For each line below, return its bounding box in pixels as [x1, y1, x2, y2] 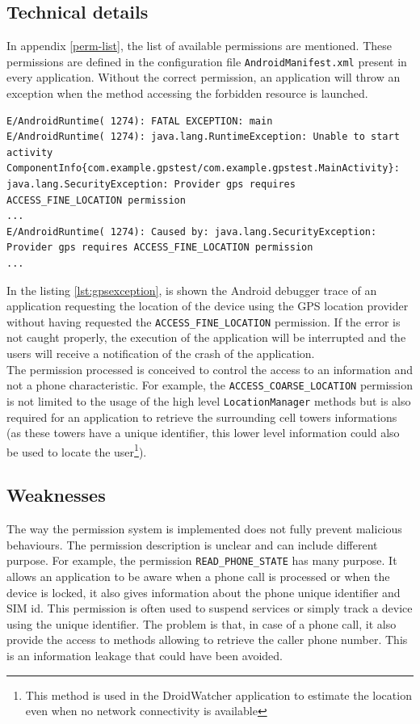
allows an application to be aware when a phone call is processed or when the [6, 568, 390, 584]
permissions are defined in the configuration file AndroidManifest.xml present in [6, 53, 407, 69]
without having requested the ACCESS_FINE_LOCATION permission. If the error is [6, 313, 401, 330]
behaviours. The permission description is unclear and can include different [6, 536, 378, 553]
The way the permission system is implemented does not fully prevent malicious [6, 520, 402, 537]
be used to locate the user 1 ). [6, 440, 147, 460]
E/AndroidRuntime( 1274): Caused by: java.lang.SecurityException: [6, 225, 377, 238]
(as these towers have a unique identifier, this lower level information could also [6, 424, 400, 441]
